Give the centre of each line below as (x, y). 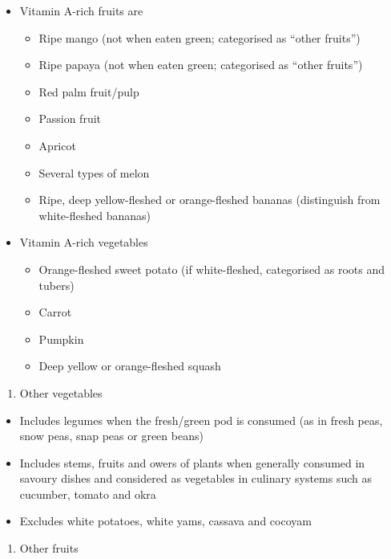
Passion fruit (70, 118)
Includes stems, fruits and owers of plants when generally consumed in (192, 462)
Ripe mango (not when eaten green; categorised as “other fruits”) (200, 37)
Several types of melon (94, 172)
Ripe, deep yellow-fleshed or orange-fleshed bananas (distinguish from (210, 200)
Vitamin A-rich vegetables (84, 242)
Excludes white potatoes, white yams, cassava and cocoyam (165, 521)
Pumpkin (61, 339)
